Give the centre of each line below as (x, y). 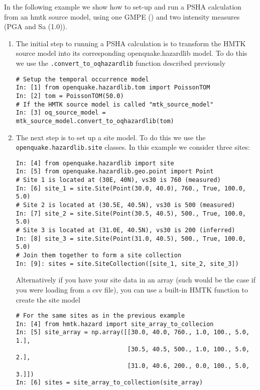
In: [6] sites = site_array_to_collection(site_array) (109, 383)
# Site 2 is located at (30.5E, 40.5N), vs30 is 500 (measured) (125, 205)
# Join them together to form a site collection (99, 256)
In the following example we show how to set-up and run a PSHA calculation (123, 7)
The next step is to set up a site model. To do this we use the (111, 137)
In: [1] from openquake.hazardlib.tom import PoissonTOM (113, 88)
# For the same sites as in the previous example (100, 316)
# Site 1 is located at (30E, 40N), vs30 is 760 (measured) (118, 180)
